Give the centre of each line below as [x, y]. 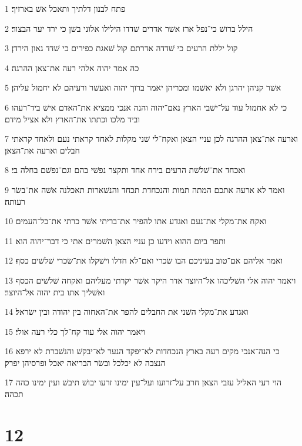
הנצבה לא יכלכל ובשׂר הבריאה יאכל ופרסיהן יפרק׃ [85, 362]
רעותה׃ [15, 201]
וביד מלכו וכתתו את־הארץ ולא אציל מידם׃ [72, 119]
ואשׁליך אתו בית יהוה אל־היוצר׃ [55, 292]
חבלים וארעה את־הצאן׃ [42, 150]
